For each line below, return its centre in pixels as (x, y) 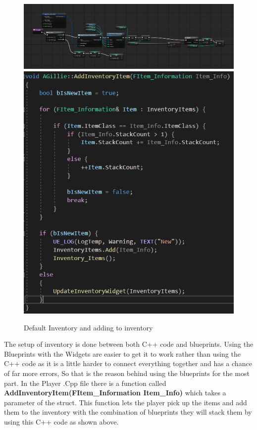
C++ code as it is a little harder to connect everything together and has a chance (128, 363)
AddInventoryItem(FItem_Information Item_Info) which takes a (115, 393)
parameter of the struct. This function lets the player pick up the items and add (126, 402)
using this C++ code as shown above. (61, 421)
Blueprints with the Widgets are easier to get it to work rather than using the (122, 353)
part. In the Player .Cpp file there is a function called (85, 383)
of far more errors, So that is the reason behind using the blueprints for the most (127, 373)
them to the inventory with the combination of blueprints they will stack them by (128, 412)
